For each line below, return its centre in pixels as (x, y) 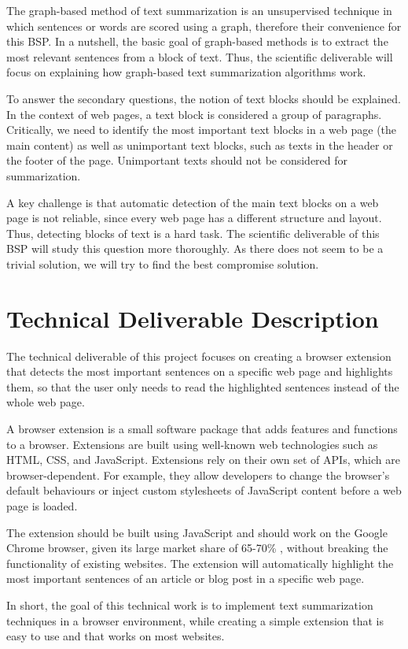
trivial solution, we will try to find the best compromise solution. (163, 263)
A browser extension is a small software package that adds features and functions (202, 428)
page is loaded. (42, 505)
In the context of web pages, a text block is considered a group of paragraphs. (194, 114)
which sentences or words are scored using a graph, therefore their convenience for (204, 26)
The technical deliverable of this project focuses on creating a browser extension (199, 356)
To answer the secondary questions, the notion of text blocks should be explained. (204, 98)
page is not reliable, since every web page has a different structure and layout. (194, 218)
